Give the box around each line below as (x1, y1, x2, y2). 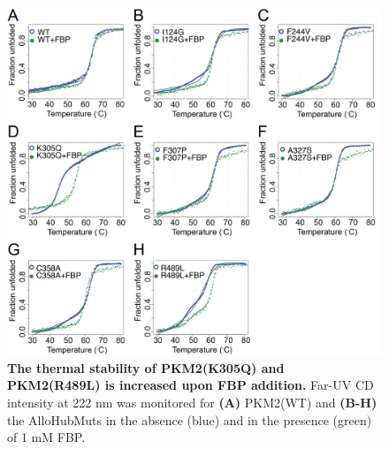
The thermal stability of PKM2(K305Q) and (7, 358, 285, 377)
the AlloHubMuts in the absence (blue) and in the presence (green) (7, 410, 372, 429)
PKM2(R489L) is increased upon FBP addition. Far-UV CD (7, 376, 374, 394)
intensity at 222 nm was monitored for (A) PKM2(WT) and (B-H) (7, 392, 378, 411)
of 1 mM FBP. (7, 428, 86, 446)
